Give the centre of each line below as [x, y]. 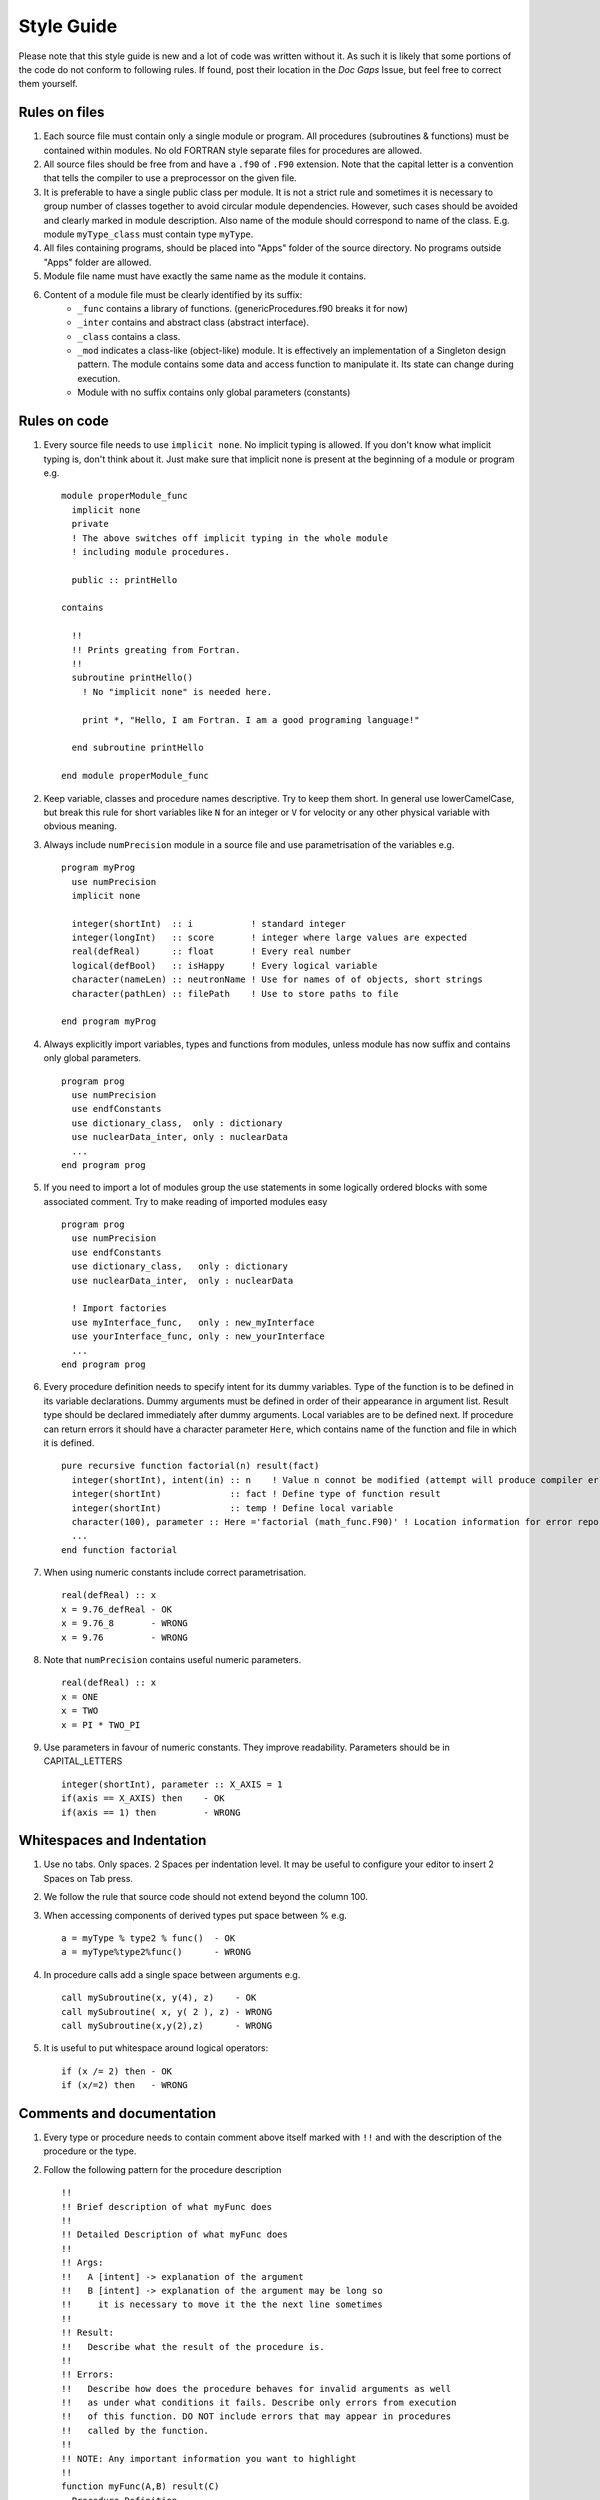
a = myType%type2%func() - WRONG [156, 1952]
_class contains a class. [129, 336]
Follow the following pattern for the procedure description [162, 2169]
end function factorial [119, 1549]
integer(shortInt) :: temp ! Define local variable [232, 1508]
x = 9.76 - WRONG [125, 1637]
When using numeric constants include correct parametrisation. [175, 1572]
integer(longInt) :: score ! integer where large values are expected [269, 938]
